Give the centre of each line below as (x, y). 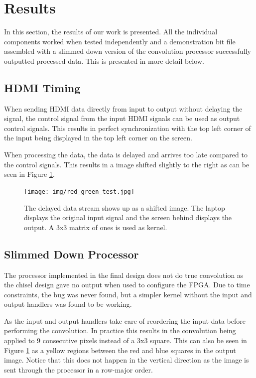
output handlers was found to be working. (68, 304)
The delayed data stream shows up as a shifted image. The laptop (125, 207)
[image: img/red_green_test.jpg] (79, 191)
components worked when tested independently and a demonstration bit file (120, 41)
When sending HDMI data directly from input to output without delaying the (123, 108)
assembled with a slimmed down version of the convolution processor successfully (128, 51)
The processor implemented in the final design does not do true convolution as (124, 275)
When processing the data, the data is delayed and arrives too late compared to (126, 155)
